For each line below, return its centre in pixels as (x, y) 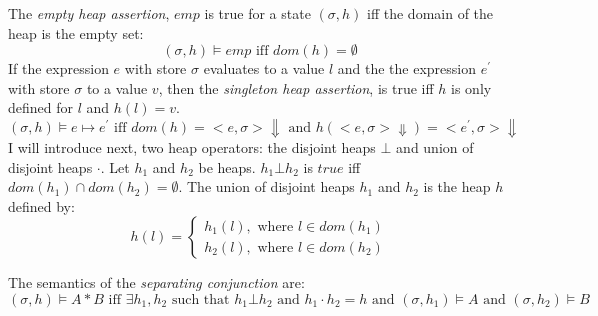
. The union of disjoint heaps (266, 186)
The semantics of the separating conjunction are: (156, 282)
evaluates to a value (264, 68)
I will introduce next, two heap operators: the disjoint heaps (192, 146)
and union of (435, 146)
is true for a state (257, 13)
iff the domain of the (430, 13)
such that (200, 299)
